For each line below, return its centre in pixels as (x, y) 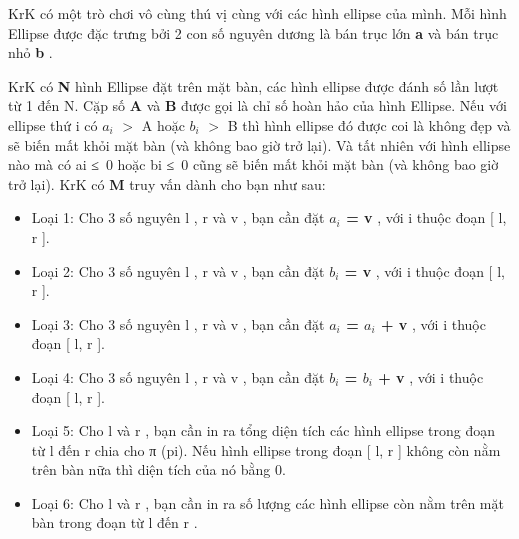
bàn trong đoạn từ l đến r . (114, 522)
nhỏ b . (30, 52)
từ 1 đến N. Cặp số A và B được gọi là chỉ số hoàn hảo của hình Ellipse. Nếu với (257, 105)
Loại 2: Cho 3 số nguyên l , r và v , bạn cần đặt (178, 270)
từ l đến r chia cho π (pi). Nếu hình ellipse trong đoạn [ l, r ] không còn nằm (266, 449)
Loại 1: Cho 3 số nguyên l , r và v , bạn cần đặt (178, 217)
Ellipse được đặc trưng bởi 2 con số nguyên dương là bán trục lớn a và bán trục (253, 32)
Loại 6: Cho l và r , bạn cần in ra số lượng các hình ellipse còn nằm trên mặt (267, 502)
